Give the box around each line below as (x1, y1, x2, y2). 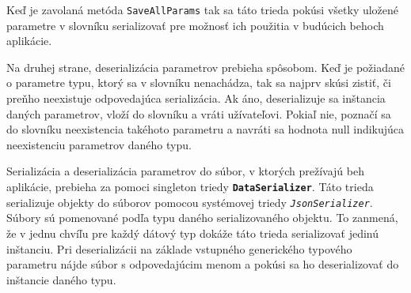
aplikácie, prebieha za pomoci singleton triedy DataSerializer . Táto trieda (6, 178, 374, 194)
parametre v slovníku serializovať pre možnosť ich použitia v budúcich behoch (6, 17, 384, 33)
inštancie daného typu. (6, 271, 116, 287)
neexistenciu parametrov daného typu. (6, 136, 192, 152)
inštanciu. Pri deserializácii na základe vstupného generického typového (6, 240, 352, 257)
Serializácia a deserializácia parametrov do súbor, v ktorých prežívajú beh (6, 163, 364, 179)
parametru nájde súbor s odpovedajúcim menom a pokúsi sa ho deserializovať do (6, 256, 399, 272)
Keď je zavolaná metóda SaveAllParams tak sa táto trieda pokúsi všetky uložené (6, 2, 399, 17)
